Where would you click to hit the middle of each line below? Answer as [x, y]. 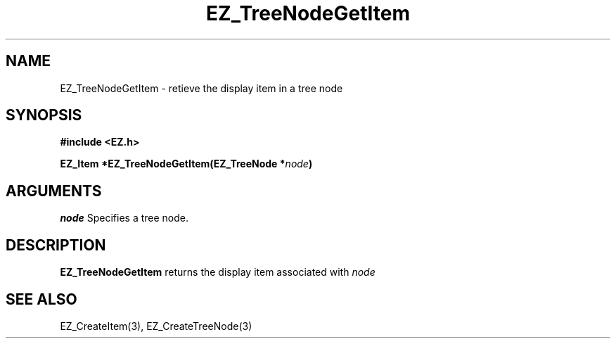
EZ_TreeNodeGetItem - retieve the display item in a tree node [201, 88]
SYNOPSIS [44, 115]
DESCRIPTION [56, 245]
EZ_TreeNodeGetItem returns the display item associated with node [218, 272]
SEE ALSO [41, 299]
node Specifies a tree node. [124, 218]
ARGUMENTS [54, 191]
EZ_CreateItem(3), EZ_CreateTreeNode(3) [156, 326]
